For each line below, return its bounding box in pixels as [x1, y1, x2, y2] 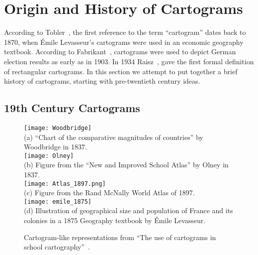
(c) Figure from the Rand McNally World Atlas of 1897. [24, 187, 195, 198]
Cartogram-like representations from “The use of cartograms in [24, 232, 216, 242]
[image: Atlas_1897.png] [24, 180, 106, 187]
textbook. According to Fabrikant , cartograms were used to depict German [4, 46, 236, 57]
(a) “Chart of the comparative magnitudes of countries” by [24, 131, 203, 142]
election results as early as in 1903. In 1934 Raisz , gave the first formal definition [4, 56, 254, 66]
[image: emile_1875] [24, 198, 92, 205]
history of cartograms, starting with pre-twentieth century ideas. [4, 76, 200, 86]
